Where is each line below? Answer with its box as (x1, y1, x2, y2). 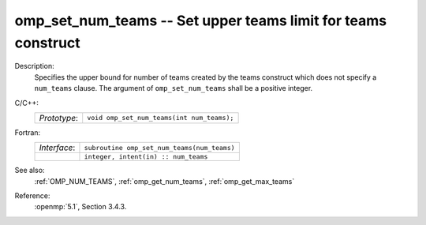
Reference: (14, 191, 50, 201)
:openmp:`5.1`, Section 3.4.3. (34, 202, 127, 212)
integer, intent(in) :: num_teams (84, 152, 208, 161)
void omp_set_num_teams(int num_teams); (87, 114, 234, 122)
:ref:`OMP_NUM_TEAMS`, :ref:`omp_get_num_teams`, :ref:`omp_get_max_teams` (34, 176, 295, 186)
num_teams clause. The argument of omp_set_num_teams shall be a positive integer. (34, 84, 313, 93)
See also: (14, 166, 45, 175)
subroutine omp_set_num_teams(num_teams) (84, 143, 236, 152)
